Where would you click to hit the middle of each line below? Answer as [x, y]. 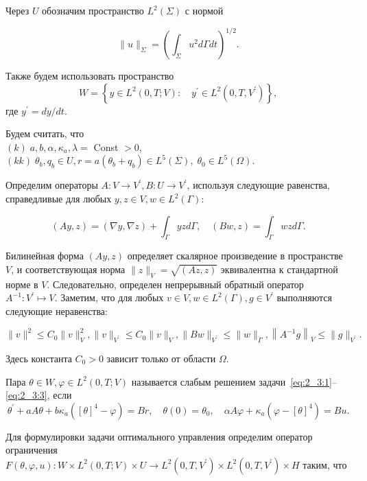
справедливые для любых [59, 199]
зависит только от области [161, 358]
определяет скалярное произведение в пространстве [235, 256]
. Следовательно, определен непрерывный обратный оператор [175, 284]
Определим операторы [52, 185]
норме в [22, 284]
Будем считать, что [45, 133]
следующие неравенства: [57, 311]
